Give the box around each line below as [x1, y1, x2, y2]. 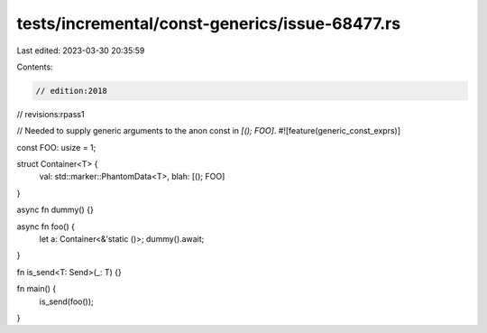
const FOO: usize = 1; [16, 142, 96, 153]
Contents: [16, 61, 53, 72]
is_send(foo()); [39, 296, 94, 307]
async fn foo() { [16, 221, 76, 232]
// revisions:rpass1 [16, 108, 85, 119]
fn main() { [16, 283, 57, 294]
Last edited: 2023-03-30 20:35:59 [16, 45, 145, 56]
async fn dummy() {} [16, 204, 94, 216]
